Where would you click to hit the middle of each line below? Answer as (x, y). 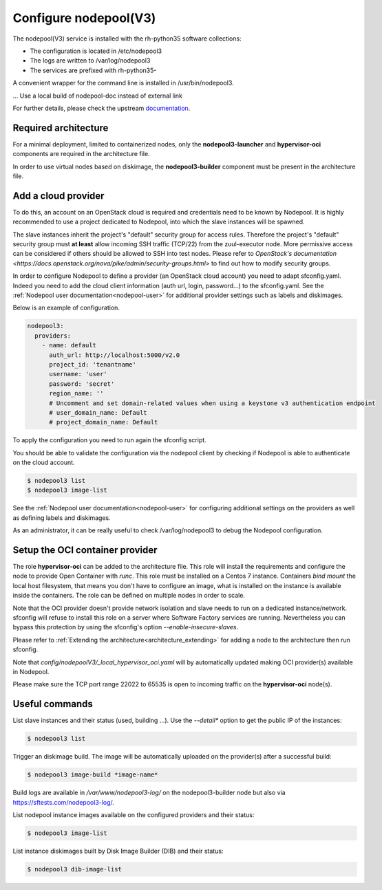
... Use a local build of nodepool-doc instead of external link (97, 96)
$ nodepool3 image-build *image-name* (93, 775)
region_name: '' (76, 393)
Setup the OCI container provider (85, 550)
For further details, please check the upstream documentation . (102, 108)
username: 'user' (78, 374)
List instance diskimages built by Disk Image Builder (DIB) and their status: (118, 851)
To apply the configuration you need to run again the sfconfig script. (109, 440)
